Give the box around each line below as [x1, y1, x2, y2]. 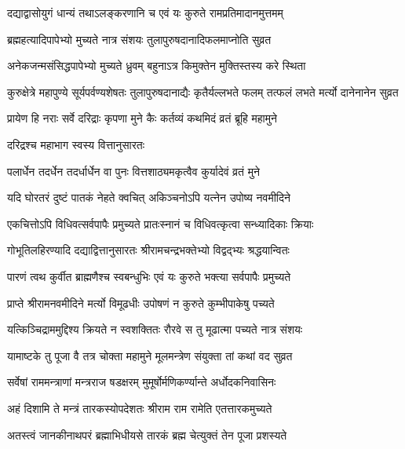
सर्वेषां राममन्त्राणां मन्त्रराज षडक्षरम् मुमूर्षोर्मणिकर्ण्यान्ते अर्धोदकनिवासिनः [7, 374, 276, 390]
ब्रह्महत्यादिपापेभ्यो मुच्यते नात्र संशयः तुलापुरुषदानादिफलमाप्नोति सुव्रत [7, 31, 272, 47]
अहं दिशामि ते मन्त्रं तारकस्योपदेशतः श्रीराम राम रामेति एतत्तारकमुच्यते [7, 400, 272, 416]
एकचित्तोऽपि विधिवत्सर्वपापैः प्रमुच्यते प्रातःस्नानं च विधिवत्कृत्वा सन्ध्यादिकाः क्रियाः [7, 215, 314, 232]
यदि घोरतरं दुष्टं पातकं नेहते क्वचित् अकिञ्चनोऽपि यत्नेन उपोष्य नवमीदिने [7, 189, 290, 206]
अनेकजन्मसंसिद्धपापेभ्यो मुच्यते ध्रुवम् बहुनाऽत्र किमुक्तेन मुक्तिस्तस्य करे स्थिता [7, 57, 306, 74]
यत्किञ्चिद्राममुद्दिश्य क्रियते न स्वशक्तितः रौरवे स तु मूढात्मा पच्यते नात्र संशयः [7, 321, 303, 338]
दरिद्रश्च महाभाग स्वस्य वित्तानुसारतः [7, 136, 145, 152]
